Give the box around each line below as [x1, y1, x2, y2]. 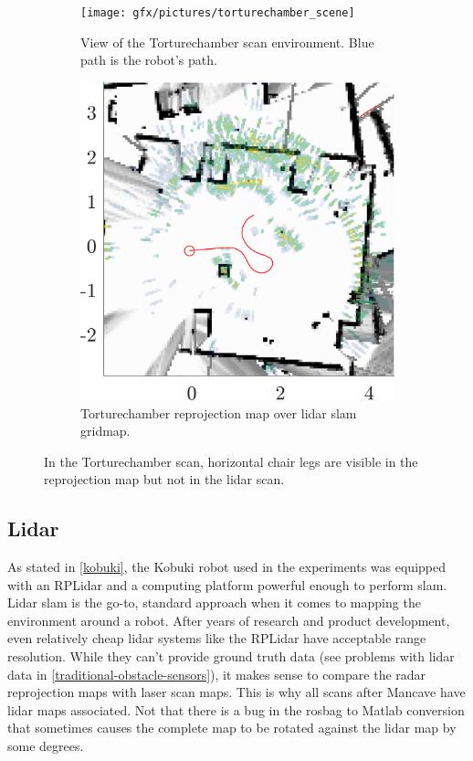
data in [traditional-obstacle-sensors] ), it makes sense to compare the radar [7, 664, 426, 683]
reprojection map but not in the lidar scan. [44, 470, 285, 489]
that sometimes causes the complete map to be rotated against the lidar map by [7, 718, 457, 737]
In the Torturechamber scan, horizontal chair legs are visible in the [44, 451, 418, 470]
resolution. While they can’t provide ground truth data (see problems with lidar [7, 647, 455, 666]
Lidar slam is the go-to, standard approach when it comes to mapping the [7, 593, 421, 612]
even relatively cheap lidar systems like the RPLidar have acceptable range [7, 629, 426, 648]
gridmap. [80, 421, 131, 440]
